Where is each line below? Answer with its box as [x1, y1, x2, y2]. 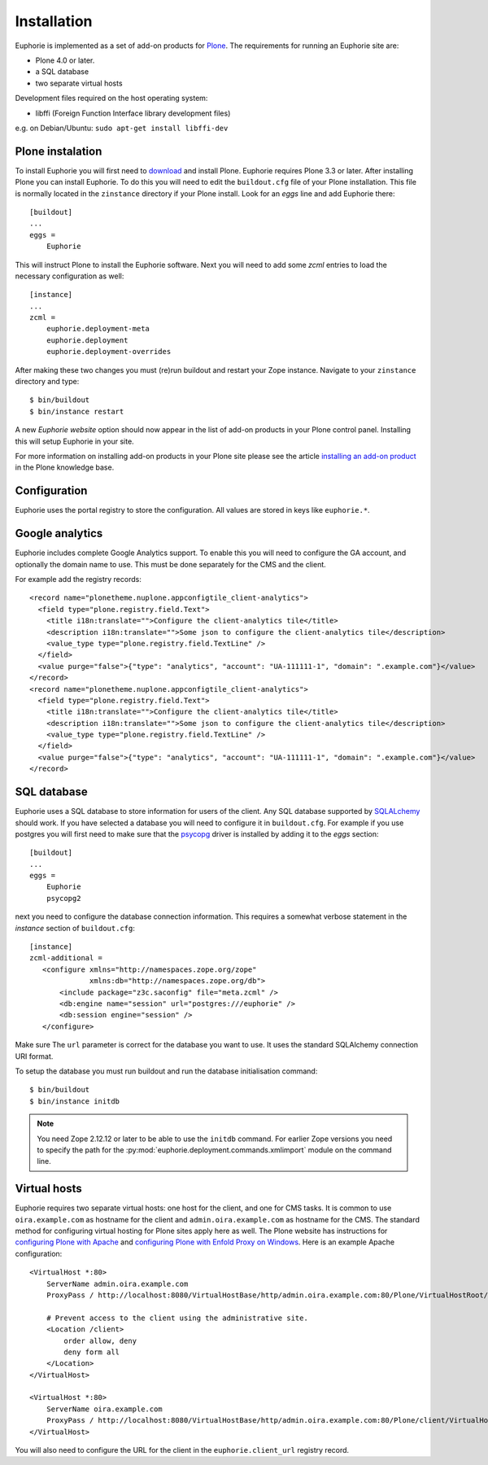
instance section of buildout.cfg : [15, 923, 136, 933]
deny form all [63, 1347, 120, 1357]
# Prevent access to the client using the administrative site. [46, 1313, 308, 1323]
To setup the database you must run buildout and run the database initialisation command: [15, 1066, 318, 1076]
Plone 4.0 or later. [35, 55, 95, 65]
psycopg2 [46, 894, 81, 903]
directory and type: [15, 377, 80, 387]
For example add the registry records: [15, 574, 142, 584]
